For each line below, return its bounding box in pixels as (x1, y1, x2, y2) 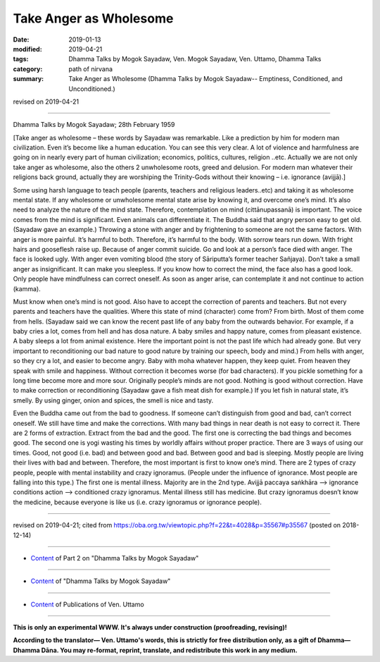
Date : (13, 35, 30, 44)
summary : (13, 75, 44, 83)
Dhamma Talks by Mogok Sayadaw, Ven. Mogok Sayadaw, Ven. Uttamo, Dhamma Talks (68, 55, 322, 63)
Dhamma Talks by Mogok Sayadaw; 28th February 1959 (13, 121, 175, 129)
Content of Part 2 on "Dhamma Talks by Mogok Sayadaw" (30, 553, 199, 562)
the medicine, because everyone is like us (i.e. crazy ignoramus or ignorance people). (13, 498, 262, 506)
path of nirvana (68, 64, 113, 73)
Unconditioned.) (68, 85, 115, 93)
